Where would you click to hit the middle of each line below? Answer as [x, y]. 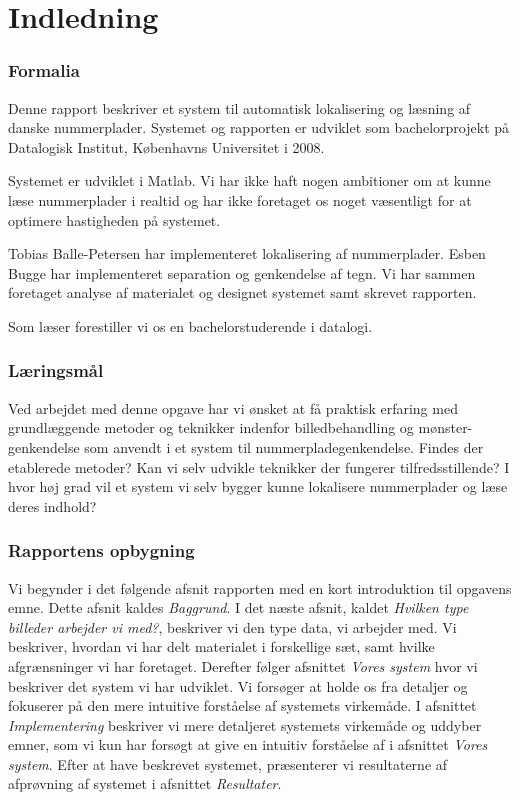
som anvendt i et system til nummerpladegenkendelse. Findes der [284, 446]
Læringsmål [56, 370]
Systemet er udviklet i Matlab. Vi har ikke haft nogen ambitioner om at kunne [249, 180]
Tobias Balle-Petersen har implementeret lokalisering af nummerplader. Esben [247, 253]
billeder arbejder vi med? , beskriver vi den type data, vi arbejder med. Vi [232, 626]
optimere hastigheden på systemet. [114, 219]
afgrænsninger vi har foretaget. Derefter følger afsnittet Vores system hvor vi [243, 665]
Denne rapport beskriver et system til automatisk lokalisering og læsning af [239, 107]
